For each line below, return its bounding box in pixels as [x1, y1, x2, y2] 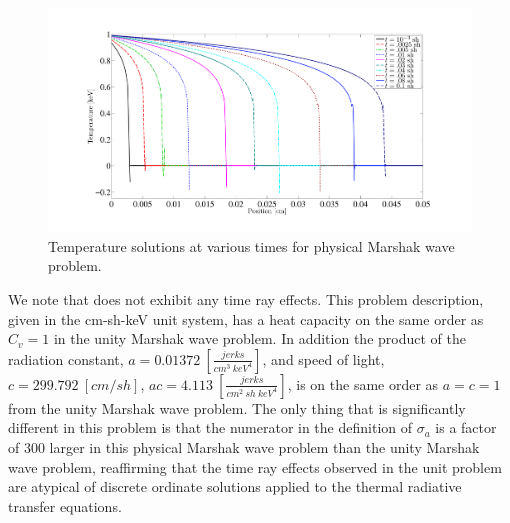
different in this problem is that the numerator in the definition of [8, 417, 413, 438]
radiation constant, [8, 348, 124, 369]
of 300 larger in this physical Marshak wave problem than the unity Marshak [8, 436, 480, 457]
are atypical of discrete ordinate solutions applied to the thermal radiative [8, 476, 462, 497]
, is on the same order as [287, 373, 439, 394]
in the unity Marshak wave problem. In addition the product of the [53, 328, 466, 349]
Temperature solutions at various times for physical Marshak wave [48, 235, 455, 256]
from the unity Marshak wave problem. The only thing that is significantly [8, 397, 466, 418]
